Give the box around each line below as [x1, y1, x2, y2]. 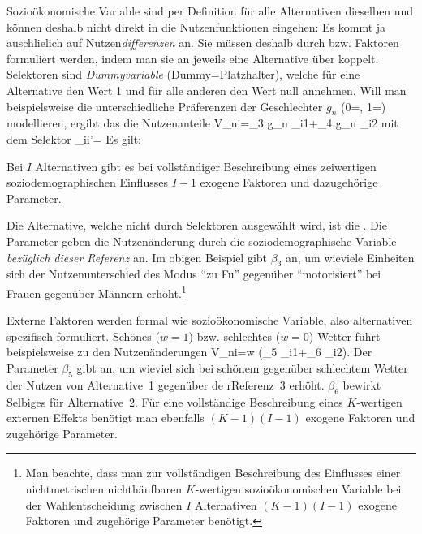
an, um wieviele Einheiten [285, 248, 415, 265]
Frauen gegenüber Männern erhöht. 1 [6, 282, 187, 301]
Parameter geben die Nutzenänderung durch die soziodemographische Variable [6, 232, 397, 249]
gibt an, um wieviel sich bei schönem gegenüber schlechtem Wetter [76, 359, 408, 376]
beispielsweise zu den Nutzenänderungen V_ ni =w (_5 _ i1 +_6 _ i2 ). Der [6, 343, 372, 360]
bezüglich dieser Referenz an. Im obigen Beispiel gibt [6, 248, 268, 265]
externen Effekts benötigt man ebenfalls [6, 409, 205, 426]
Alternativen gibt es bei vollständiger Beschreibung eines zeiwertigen [35, 157, 377, 174]
